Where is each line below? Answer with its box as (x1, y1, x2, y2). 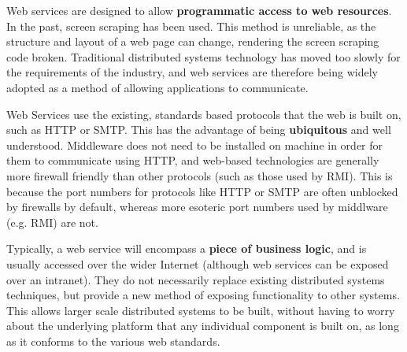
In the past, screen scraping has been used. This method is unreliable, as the (6, 17, 376, 34)
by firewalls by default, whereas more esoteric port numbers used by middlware (6, 198, 388, 215)
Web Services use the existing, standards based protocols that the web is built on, (6, 106, 401, 122)
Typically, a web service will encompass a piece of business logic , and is (6, 240, 367, 257)
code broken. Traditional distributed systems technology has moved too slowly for (6, 48, 401, 65)
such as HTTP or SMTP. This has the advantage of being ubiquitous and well (6, 121, 391, 138)
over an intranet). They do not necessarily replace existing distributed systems (6, 271, 385, 287)
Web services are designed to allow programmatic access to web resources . (6, 2, 392, 18)
